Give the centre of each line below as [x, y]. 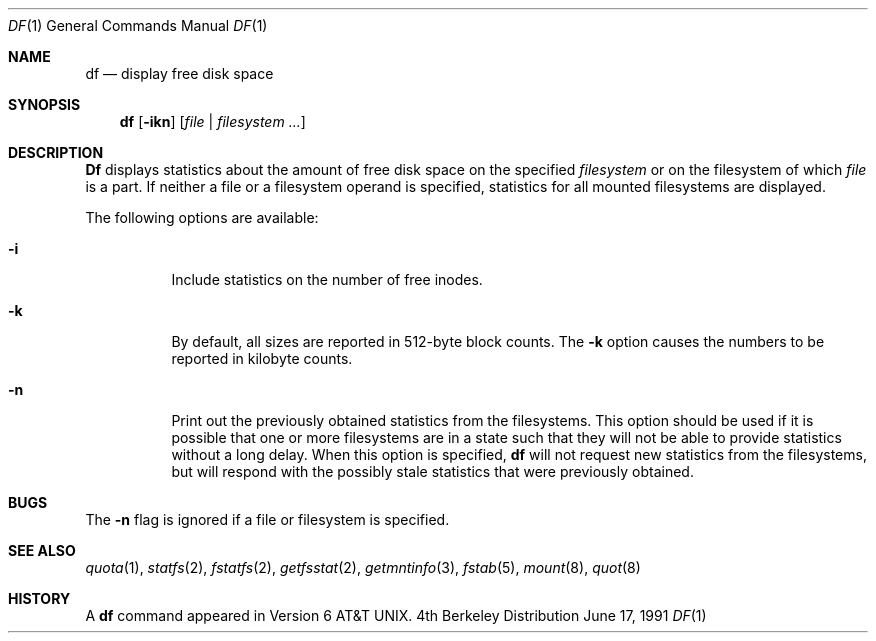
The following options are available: [202, 217]
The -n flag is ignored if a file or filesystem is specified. [267, 519]
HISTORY [39, 598]
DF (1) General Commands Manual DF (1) [138, 25]
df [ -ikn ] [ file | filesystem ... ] [212, 121]
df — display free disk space [179, 73]
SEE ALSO [42, 550]
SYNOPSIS [44, 104]
